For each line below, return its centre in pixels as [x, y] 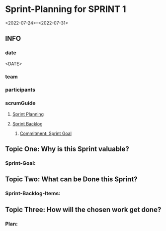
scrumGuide [20, 103]
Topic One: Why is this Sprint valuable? [67, 149]
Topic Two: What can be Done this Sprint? [71, 179]
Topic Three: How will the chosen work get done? [83, 209]
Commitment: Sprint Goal [46, 133]
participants [20, 90]
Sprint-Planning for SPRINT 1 [66, 9]
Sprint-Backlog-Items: [33, 194]
